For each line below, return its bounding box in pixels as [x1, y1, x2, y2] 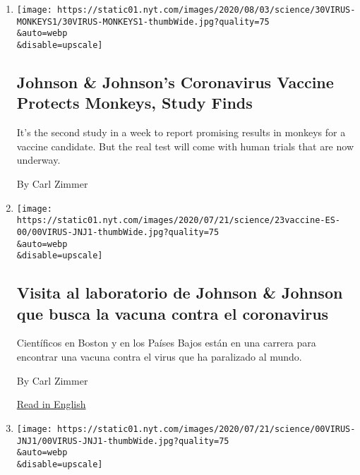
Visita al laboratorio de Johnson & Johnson [16, 282, 343, 303]
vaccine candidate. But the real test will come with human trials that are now [16, 138, 354, 153]
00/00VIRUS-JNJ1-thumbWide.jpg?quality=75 [16, 227, 220, 237]
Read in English [16, 397, 86, 411]
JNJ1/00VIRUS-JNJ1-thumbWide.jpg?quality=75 [16, 435, 229, 446]
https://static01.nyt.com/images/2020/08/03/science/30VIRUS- [57, 5, 356, 15]
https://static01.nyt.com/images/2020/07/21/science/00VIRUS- [57, 423, 356, 434]
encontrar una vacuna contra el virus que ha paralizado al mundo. [16, 349, 302, 364]
